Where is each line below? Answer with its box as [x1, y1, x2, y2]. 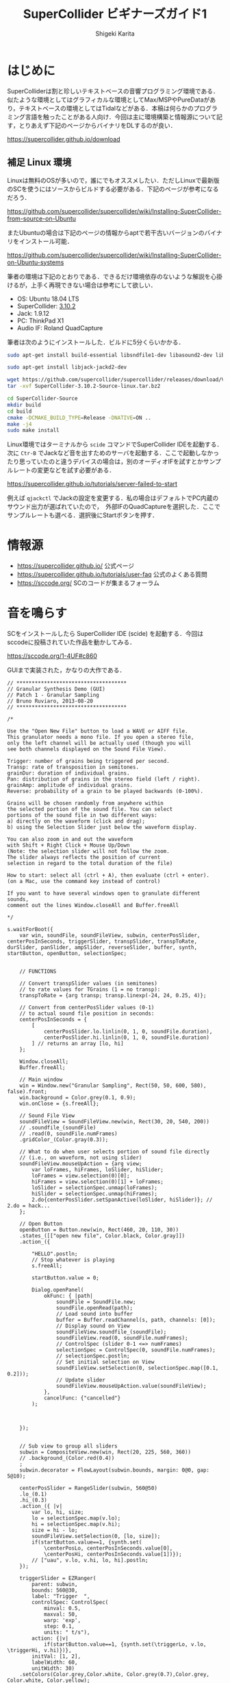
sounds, [7, 896, 29, 903]
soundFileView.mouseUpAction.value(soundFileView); [55, 1383, 207, 1390]
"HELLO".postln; [31, 1250, 78, 1257]
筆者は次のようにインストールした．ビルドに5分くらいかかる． [7, 338, 185, 346]
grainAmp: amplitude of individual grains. [7, 782, 133, 789]
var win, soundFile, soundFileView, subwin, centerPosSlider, [19, 932, 201, 939]
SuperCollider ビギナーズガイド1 [23, 6, 207, 22]
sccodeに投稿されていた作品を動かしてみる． [7, 638, 136, 646]
